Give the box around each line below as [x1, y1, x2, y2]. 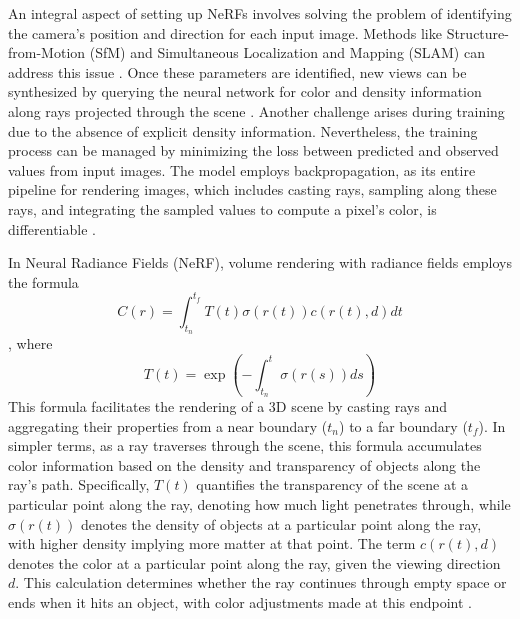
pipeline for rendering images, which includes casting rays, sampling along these [8, 179, 497, 200]
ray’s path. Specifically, [8, 474, 150, 495]
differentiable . [8, 218, 96, 239]
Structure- [446, 22, 509, 43]
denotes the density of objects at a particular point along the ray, [80, 513, 482, 534]
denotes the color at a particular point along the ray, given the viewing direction [8, 552, 501, 573]
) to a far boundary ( [339, 415, 468, 436]
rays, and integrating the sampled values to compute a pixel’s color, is [8, 198, 437, 219]
